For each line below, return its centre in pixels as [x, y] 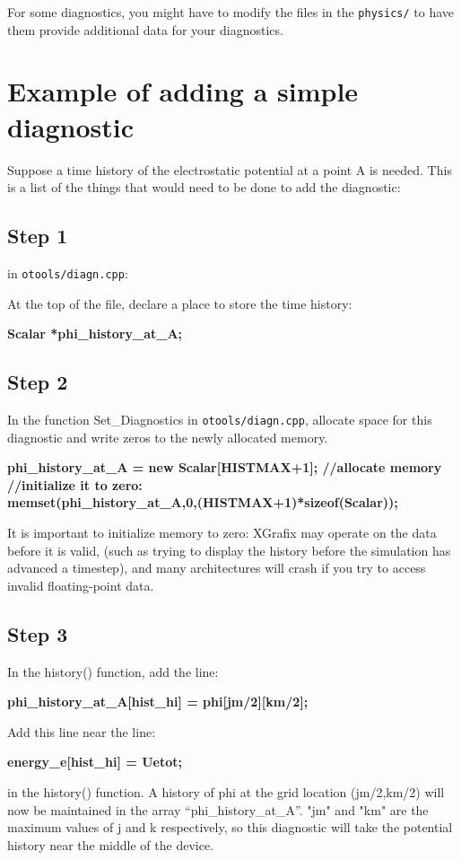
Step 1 [38, 236]
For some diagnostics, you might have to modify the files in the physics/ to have [231, 12]
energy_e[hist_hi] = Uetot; [95, 762]
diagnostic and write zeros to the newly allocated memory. [168, 437]
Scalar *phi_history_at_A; [95, 333]
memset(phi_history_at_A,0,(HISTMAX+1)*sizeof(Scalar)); [203, 502]
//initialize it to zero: [75, 484]
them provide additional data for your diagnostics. [145, 29]
